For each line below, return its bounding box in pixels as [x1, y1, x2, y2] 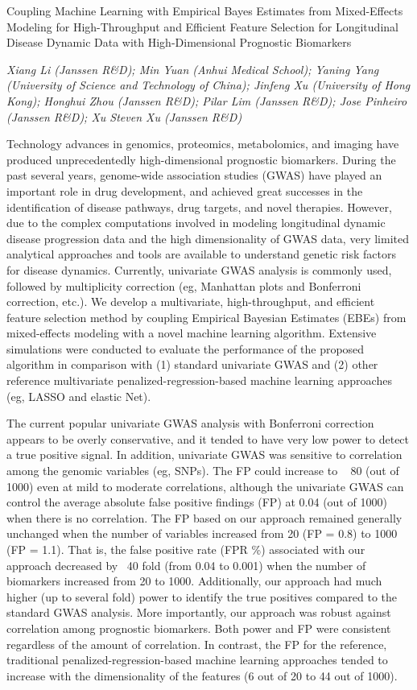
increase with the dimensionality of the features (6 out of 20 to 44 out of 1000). [6, 667, 398, 684]
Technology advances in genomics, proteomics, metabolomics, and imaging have [6, 135, 399, 152]
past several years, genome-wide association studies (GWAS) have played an [6, 167, 382, 184]
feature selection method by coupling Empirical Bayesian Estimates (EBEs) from [6, 308, 407, 325]
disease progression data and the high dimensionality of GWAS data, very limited [6, 229, 409, 246]
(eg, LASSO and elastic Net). [6, 387, 151, 404]
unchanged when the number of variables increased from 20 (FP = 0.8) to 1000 [6, 525, 398, 542]
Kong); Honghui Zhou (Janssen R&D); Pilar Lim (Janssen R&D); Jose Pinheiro [6, 92, 407, 109]
